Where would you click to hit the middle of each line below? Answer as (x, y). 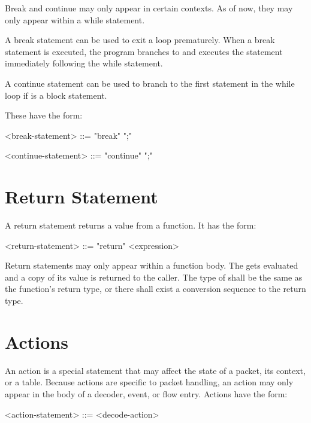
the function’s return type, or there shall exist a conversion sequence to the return (155, 289)
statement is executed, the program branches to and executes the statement (144, 51)
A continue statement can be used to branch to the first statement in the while (150, 83)
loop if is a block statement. (56, 95)
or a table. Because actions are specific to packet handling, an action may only (149, 382)
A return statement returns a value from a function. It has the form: (131, 225)
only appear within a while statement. (75, 19)
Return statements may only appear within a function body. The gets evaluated (152, 265)
